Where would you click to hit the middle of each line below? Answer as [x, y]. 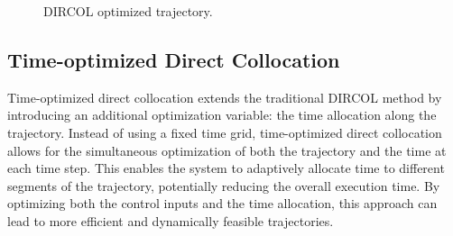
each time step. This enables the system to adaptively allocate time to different [226, 168]
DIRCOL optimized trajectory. [128, 11]
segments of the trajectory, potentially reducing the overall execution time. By [224, 185]
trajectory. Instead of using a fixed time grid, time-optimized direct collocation [225, 132]
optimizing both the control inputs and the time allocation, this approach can [222, 203]
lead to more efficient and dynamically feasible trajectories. [171, 220]
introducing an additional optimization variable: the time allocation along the [222, 115]
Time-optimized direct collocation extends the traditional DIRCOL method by [225, 97]
